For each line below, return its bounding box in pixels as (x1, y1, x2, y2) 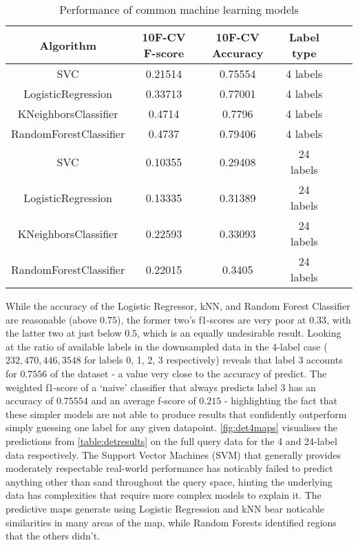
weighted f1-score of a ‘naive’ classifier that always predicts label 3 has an (6, 379, 316, 394)
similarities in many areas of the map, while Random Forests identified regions (6, 515, 337, 529)
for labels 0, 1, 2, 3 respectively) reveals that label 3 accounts (84, 353, 343, 367)
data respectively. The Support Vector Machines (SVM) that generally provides (6, 447, 341, 462)
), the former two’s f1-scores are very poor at (116, 312, 306, 326)
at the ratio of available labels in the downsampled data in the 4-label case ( (6, 339, 328, 353)
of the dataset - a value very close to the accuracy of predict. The (50, 366, 327, 380)
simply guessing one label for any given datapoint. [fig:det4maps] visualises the (6, 420, 338, 435)
